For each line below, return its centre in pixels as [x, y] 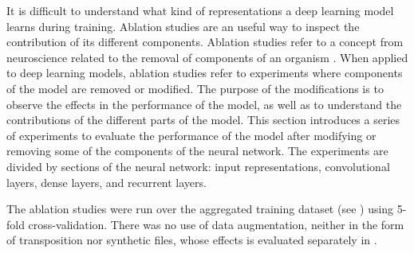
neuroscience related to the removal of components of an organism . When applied [207, 57]
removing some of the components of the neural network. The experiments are [197, 151]
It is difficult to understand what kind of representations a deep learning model [200, 10]
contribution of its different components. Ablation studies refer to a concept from [205, 42]
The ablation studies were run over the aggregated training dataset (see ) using [200, 209]
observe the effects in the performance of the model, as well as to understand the [204, 104]
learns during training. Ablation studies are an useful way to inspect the [183, 26]
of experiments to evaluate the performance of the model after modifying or [191, 135]
